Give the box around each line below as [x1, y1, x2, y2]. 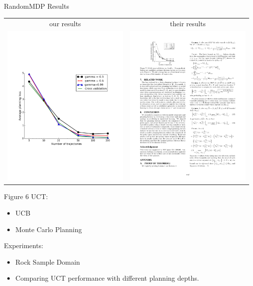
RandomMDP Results [4, 1, 69, 11]
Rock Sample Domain [15, 256, 80, 267]
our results [49, 18, 81, 29]
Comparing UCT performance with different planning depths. [15, 273, 199, 283]
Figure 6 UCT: [4, 191, 48, 202]
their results [170, 18, 206, 29]
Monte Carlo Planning [15, 224, 82, 234]
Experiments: [4, 240, 43, 251]
